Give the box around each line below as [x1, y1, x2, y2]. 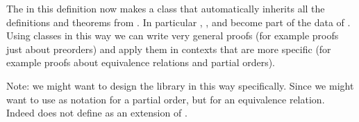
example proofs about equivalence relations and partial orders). [6, 55, 276, 70]
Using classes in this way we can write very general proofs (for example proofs [6, 28, 339, 43]
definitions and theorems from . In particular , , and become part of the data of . [6, 14, 351, 29]
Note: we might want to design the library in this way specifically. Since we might [6, 78, 354, 92]
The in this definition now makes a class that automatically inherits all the [6, 1, 325, 15]
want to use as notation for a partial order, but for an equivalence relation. [6, 92, 325, 106]
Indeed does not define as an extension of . [6, 105, 187, 120]
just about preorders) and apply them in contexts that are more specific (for [6, 41, 331, 56]
